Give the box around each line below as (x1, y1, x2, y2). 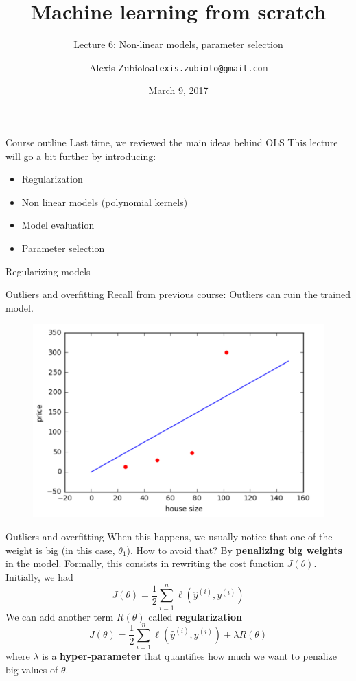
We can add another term (5, 609, 114, 623)
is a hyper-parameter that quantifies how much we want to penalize (42, 649, 337, 663)
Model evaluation (21, 218, 95, 232)
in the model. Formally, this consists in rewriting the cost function (5, 556, 284, 570)
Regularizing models (5, 264, 91, 278)
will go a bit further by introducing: (5, 148, 156, 163)
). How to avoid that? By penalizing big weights (126, 542, 342, 557)
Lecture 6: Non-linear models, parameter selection (73, 37, 283, 51)
